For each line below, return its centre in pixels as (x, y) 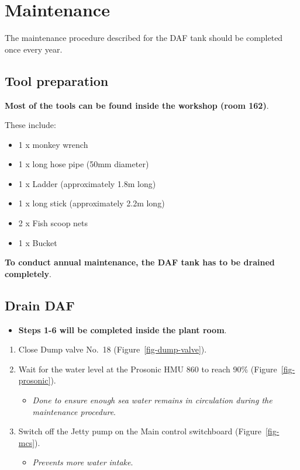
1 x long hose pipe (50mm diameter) (84, 164)
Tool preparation (57, 80)
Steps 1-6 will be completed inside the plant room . (123, 329)
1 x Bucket (38, 242)
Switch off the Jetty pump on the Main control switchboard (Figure (140, 431)
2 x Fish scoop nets (53, 223)
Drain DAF (40, 305)
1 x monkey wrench (53, 144)
